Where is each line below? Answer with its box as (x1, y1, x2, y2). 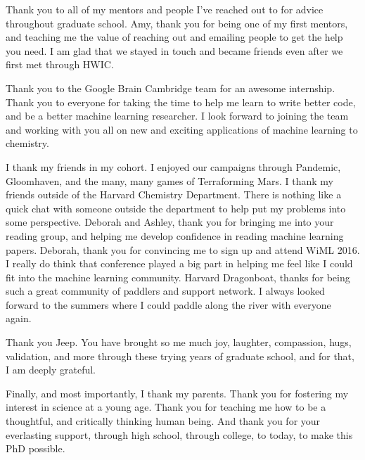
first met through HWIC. (6, 57, 114, 72)
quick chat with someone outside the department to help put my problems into (6, 200, 346, 215)
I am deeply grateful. (6, 362, 96, 377)
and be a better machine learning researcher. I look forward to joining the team (6, 108, 349, 123)
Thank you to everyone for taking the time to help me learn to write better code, (6, 94, 356, 109)
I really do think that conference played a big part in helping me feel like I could (6, 256, 353, 271)
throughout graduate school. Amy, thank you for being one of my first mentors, (6, 15, 348, 30)
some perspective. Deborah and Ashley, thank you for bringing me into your (6, 215, 334, 229)
